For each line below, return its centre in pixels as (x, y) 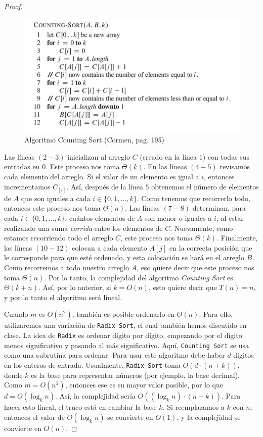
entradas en (22, 166)
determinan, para (219, 208)
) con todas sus (226, 156)
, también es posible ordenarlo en (123, 314)
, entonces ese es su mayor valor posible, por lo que (144, 385)
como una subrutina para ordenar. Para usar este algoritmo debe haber (115, 355)
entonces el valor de (34, 417)
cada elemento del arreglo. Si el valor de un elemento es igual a (102, 177)
